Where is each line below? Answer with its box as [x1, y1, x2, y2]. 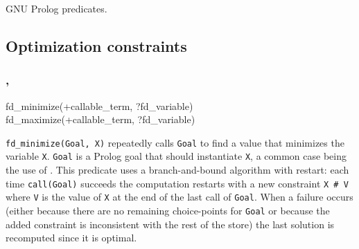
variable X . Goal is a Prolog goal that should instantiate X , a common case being [6, 149, 347, 163]
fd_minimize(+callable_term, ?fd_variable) [6, 98, 193, 113]
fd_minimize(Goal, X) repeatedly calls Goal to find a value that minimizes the [6, 135, 344, 149]
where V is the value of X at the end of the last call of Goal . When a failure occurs [6, 190, 353, 204]
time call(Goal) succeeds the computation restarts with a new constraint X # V [6, 176, 349, 190]
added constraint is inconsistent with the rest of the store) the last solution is [6, 216, 335, 231]
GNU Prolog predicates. [6, 1, 107, 15]
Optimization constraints [6, 35, 187, 56]
